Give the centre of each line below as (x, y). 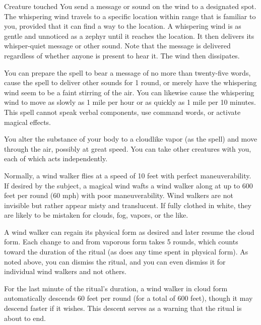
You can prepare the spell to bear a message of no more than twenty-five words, (127, 72)
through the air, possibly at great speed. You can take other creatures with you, (128, 148)
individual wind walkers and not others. (65, 271)
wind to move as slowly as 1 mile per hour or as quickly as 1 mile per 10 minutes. (130, 102)
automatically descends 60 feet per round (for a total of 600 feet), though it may (128, 298)
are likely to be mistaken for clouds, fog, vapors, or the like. (96, 215)
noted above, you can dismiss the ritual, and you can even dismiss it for (115, 261)
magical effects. (27, 122)
